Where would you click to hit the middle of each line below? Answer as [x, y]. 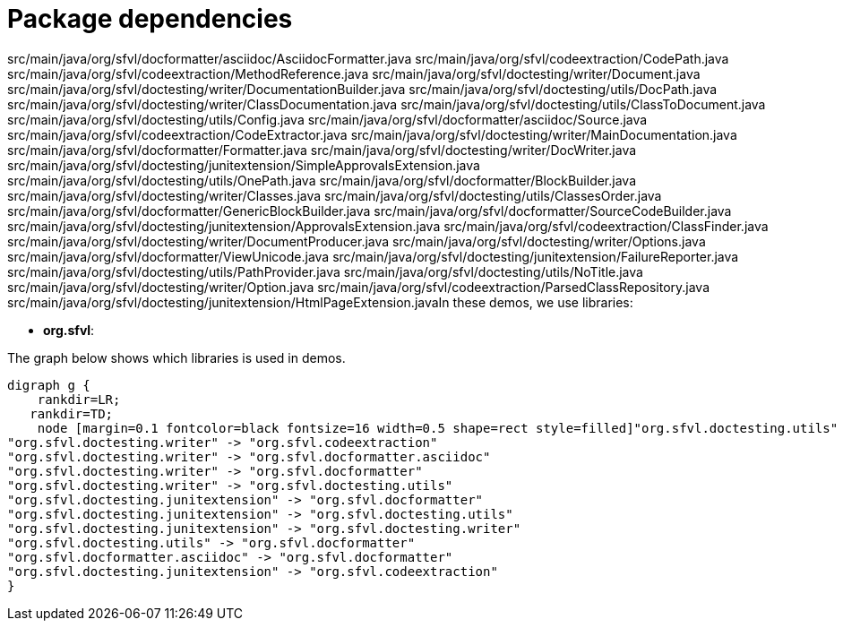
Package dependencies [150, 19]
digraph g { [49, 385]
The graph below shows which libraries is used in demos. [176, 357]
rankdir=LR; [79, 399]
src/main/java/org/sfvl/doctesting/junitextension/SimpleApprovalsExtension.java [244, 165]
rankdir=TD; [72, 413]
